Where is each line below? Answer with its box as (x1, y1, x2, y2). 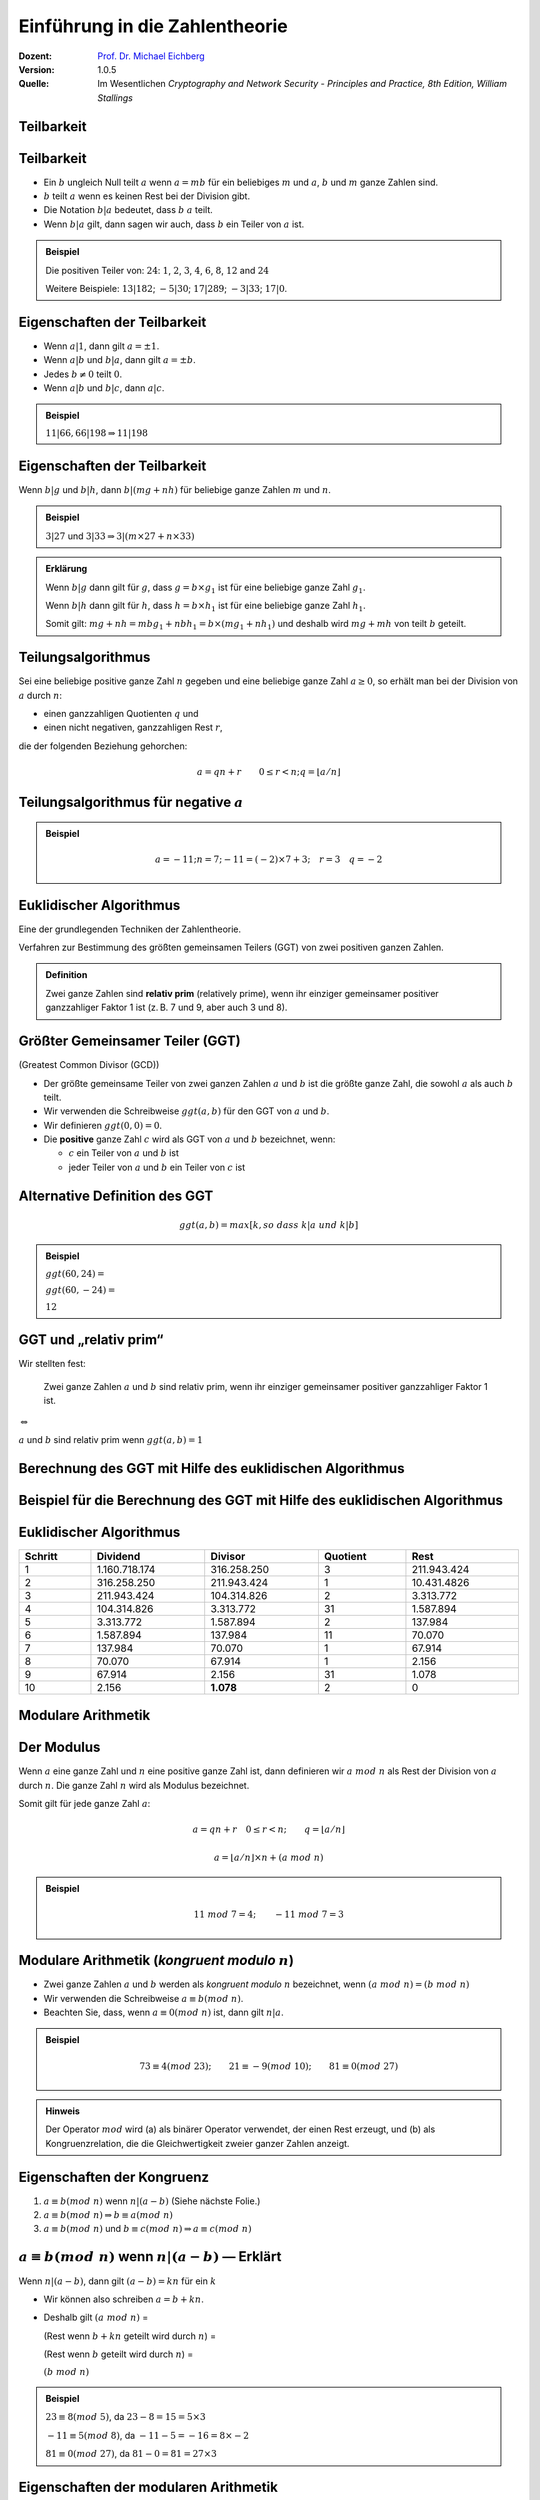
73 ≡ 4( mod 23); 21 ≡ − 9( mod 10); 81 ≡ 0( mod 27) (139, 2060, 399, 2072)
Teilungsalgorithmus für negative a (18, 793, 244, 810)
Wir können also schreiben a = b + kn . (43, 2293, 204, 2305)
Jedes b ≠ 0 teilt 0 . (43, 368, 123, 380)
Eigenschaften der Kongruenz (18, 2168, 210, 2185)
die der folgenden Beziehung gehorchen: (18, 740, 188, 752)
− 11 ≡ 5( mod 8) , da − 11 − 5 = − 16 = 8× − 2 (46, 2429, 250, 2441)
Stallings (97, 91, 134, 104)
